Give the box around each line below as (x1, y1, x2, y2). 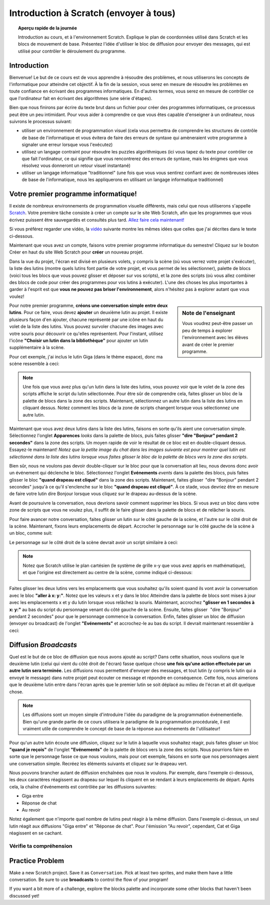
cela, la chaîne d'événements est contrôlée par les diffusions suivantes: (9, 783, 157, 789)
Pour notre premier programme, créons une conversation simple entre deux (9, 302, 168, 308)
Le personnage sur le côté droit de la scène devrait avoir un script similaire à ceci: (9, 539, 178, 545)
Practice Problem (9, 856, 64, 865)
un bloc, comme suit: (9, 530, 52, 536)
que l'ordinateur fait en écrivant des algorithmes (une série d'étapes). (9, 95, 152, 101)
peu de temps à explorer (182, 327, 232, 333)
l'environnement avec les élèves (182, 334, 248, 340)
